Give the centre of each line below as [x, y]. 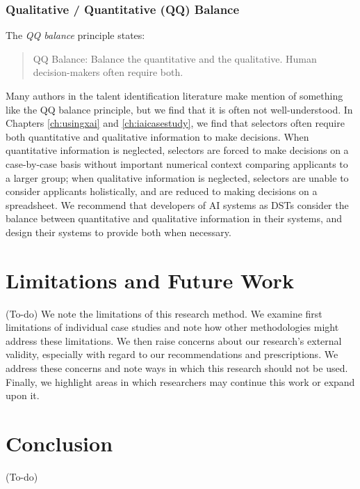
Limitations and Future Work [150, 280]
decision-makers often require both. [108, 72]
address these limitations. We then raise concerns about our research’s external [174, 340]
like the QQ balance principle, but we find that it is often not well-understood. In [179, 109]
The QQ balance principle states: [75, 35]
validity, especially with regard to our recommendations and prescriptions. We [172, 354]
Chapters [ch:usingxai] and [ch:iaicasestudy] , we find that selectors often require [175, 123]
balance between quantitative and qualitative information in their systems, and [174, 218]
